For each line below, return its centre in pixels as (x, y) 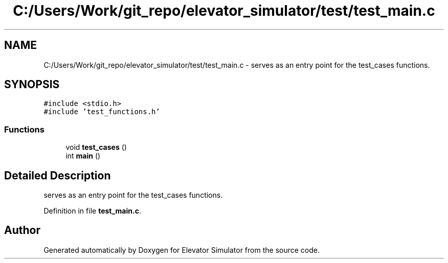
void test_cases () (96, 147)
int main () (83, 156)
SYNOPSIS (32, 85)
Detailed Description (58, 175)
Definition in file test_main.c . (92, 211)
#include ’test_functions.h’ (102, 112)
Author (22, 230)
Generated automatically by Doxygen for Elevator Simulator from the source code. (182, 250)
